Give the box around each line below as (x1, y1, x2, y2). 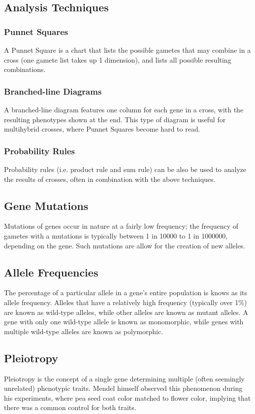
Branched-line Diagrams (4, 85, 102, 97)
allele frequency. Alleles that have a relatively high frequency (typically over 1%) (4, 297, 247, 307)
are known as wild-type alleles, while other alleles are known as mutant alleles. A (4, 307, 248, 317)
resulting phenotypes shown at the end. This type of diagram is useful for (4, 114, 226, 124)
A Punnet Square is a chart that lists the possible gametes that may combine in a (4, 45, 251, 55)
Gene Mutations (4, 198, 89, 213)
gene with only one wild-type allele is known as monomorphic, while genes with (4, 316, 244, 327)
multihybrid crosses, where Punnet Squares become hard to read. (4, 124, 200, 134)
